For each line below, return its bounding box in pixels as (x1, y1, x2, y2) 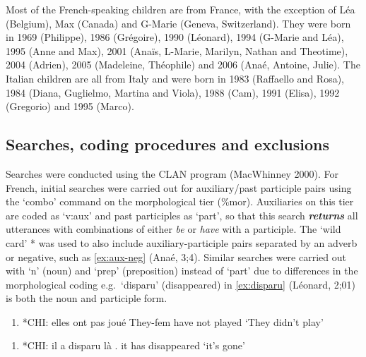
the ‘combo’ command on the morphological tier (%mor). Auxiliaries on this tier (6, 194, 354, 209)
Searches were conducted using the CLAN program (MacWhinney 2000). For (6, 166, 338, 181)
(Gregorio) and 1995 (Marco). (6, 99, 134, 114)
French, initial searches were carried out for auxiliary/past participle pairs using (6, 180, 352, 195)
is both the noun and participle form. (6, 291, 167, 305)
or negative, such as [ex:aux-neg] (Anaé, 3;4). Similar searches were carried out (6, 249, 346, 264)
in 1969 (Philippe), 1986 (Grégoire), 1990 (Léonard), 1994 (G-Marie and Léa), (6, 30, 344, 44)
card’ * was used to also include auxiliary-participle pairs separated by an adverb (6, 235, 358, 250)
